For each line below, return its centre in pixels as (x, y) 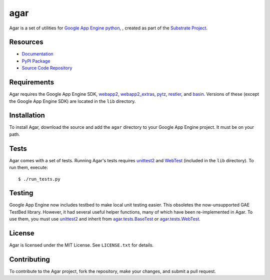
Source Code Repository (47, 68)
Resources (26, 42)
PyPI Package (36, 61)
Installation (27, 116)
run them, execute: (29, 168)
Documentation (37, 54)
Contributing (29, 259)
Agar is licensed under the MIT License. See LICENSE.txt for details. (81, 245)
